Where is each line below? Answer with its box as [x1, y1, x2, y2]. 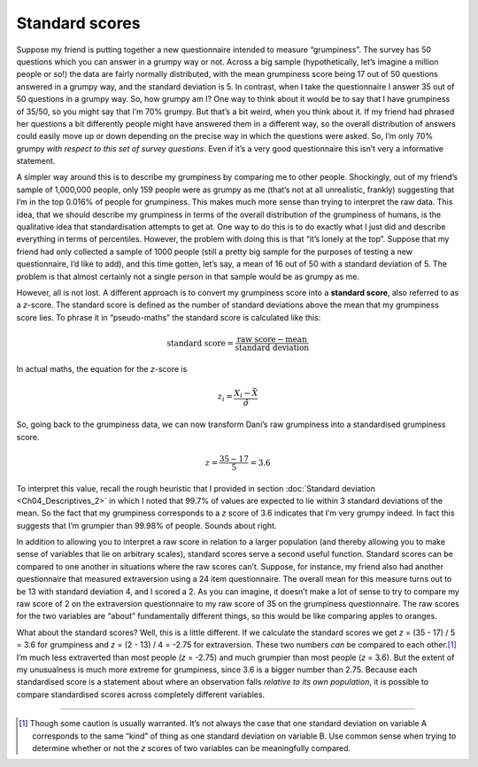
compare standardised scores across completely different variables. [16, 689, 266, 700]
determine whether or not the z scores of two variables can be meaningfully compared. [32, 742, 351, 753]
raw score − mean [236, 334, 307, 345]
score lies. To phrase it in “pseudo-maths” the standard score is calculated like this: [16, 312, 321, 322]
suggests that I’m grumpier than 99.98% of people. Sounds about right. [16, 520, 277, 531]
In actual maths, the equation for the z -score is [16, 363, 188, 374]
